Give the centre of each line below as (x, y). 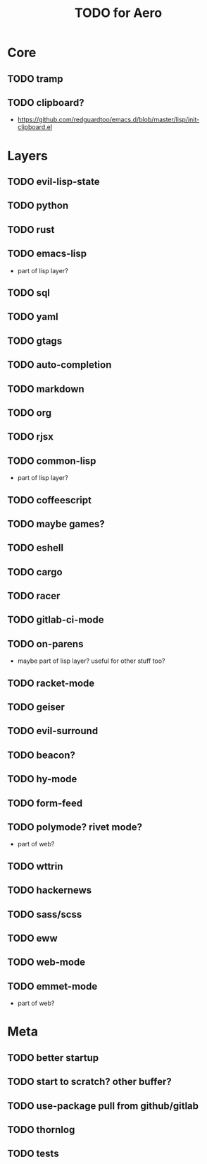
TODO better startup (53, 1058)
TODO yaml (33, 317)
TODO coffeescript (49, 500)
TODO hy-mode (42, 779)
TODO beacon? (42, 755)
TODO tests (33, 1154)
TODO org (30, 413)
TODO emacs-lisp (47, 254)
